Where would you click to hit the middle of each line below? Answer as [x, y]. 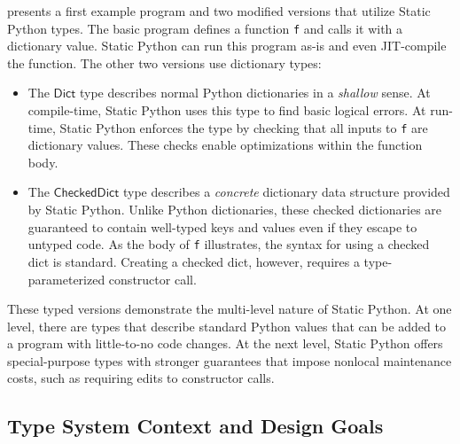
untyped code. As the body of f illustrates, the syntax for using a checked [229, 244]
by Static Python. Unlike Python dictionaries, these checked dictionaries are [235, 210]
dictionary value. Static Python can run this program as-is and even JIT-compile [227, 46]
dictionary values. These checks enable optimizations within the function [225, 145]
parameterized [66, 279]
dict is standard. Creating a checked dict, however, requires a [194, 261]
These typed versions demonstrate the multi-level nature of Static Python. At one [230, 309]
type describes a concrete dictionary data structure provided [286, 192]
